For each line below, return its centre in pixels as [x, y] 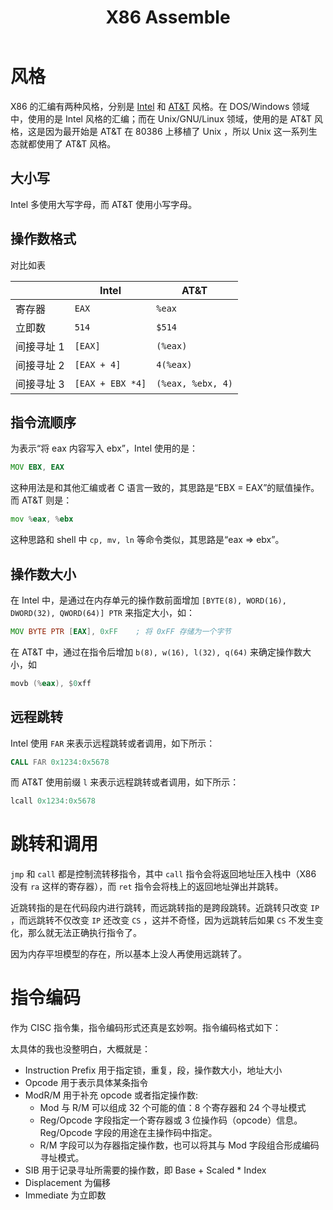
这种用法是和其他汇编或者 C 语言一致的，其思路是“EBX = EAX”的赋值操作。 [165, 488]
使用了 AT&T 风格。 [76, 143]
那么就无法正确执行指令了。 [84, 933]
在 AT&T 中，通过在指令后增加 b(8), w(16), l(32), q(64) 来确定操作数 [156, 652]
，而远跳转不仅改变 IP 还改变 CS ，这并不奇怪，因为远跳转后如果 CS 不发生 [162, 920]
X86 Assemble [168, 17]
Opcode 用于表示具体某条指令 [86, 1083]
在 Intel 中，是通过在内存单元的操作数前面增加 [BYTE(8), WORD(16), [148, 600]
